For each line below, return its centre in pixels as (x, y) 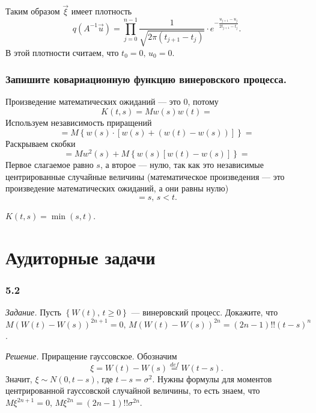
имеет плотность (102, 11)
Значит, (19, 378)
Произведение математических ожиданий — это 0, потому (112, 101)
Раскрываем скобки (41, 143)
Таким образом (33, 11)
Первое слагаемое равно (50, 165)
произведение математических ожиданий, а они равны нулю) (117, 188)
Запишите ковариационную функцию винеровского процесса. (146, 79)
